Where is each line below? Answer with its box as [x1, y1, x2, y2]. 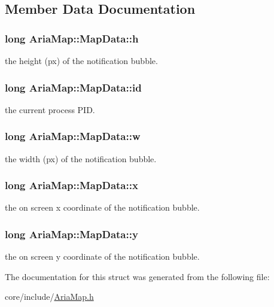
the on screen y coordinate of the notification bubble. [5, 250, 200, 263]
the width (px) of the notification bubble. [5, 152, 157, 165]
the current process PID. [5, 103, 95, 115]
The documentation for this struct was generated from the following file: [5, 270, 270, 282]
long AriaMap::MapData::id [5, 80, 142, 95]
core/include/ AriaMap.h [5, 290, 94, 303]
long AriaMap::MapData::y [5, 226, 138, 241]
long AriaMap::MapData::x [5, 178, 138, 193]
